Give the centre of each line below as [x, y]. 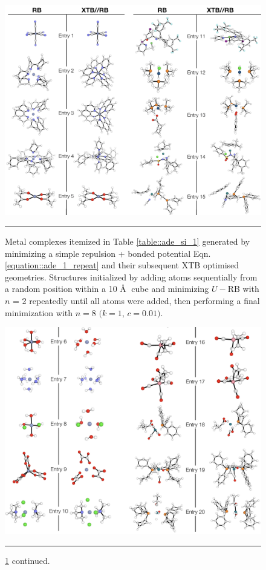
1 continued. [28, 560]
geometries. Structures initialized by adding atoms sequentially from [131, 277]
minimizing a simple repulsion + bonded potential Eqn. [108, 253]
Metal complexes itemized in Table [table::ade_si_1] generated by [128, 241]
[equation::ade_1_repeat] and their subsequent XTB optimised [122, 265]
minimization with [39, 312]
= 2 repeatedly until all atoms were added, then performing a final [136, 300]
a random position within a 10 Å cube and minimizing [107, 289]
